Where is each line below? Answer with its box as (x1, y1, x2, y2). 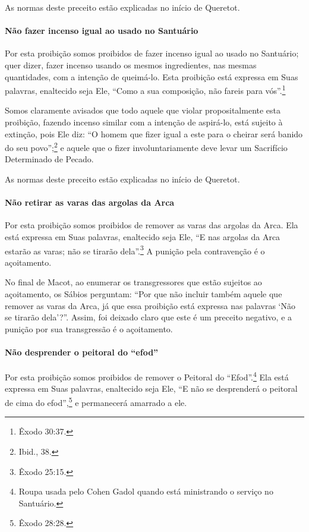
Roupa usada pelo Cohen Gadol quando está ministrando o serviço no (18, 485, 273, 498)
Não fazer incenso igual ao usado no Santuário (5, 24, 198, 37)
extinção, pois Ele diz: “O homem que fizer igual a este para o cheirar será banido (5, 127, 303, 140)
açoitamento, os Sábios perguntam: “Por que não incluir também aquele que (5, 288, 282, 300)
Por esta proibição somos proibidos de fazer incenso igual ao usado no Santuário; (5, 47, 299, 59)
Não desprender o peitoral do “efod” (5, 346, 159, 358)
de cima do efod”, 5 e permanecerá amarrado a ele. (5, 395, 187, 408)
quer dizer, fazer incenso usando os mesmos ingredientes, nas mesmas (5, 58, 257, 71)
